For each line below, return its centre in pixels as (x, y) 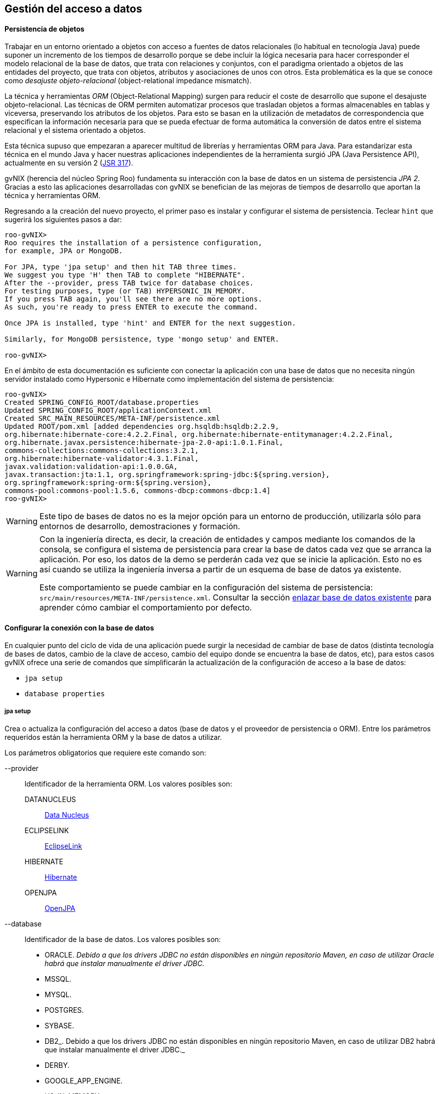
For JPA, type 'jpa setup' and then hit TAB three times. (121, 267)
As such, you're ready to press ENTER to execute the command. (131, 307)
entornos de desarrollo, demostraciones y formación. (140, 526)
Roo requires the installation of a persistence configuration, (134, 243)
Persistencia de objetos (45, 29)
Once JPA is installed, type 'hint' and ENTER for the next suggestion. (150, 323)
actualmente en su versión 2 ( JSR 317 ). (69, 163)
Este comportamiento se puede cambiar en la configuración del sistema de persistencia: (206, 588)
